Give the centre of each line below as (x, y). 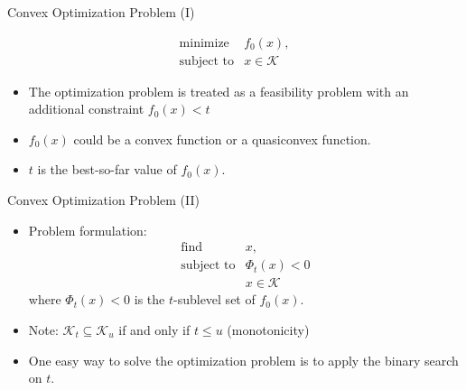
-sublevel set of (214, 299)
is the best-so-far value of (107, 169)
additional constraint (86, 109)
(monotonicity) (268, 329)
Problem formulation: (88, 230)
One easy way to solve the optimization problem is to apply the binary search (243, 360)
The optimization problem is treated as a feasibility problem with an (219, 91)
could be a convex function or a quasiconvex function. (222, 139)
